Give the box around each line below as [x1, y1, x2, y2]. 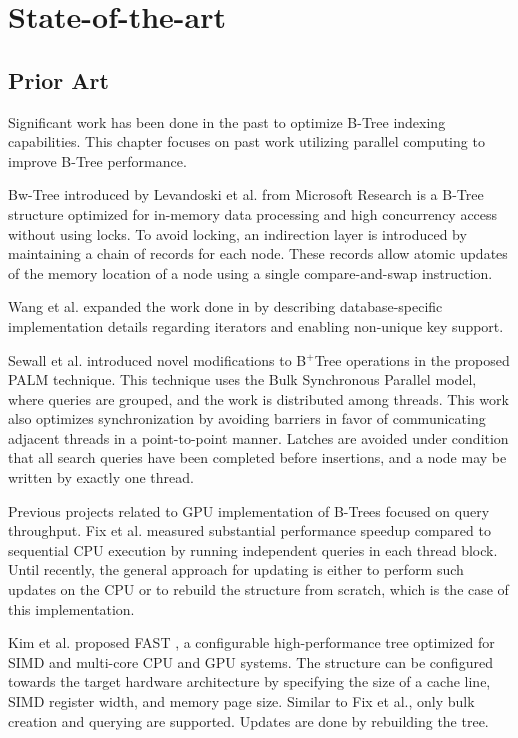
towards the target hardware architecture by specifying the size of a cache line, [8, 671, 491, 692]
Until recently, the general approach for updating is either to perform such [8, 559, 464, 580]
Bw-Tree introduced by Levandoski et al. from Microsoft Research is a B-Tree [8, 184, 484, 205]
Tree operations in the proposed [314, 349, 510, 370]
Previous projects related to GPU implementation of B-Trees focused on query [8, 500, 490, 521]
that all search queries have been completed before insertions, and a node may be [8, 447, 507, 468]
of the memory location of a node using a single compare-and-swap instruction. [8, 262, 493, 283]
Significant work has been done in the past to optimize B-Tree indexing [8, 111, 446, 132]
